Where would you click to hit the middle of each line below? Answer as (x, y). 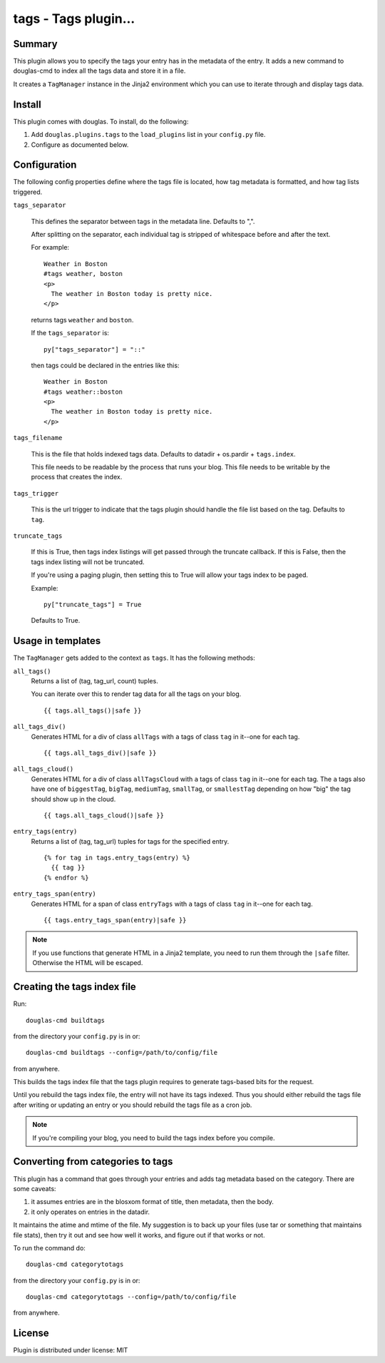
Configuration (45, 165)
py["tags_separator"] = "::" (94, 349)
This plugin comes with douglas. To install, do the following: (101, 121)
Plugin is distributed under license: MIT (71, 1350)
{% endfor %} (66, 878)
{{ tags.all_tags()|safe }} (93, 710)
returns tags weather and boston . (82, 320)
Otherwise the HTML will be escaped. (88, 963)
